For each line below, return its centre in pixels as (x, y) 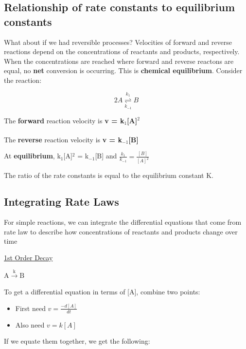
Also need (30, 324)
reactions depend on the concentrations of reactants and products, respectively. (122, 51)
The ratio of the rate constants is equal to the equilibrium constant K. (109, 175)
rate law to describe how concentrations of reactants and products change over (121, 231)
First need (30, 308)
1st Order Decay (28, 258)
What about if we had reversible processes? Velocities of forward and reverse (118, 42)
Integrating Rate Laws (61, 202)
